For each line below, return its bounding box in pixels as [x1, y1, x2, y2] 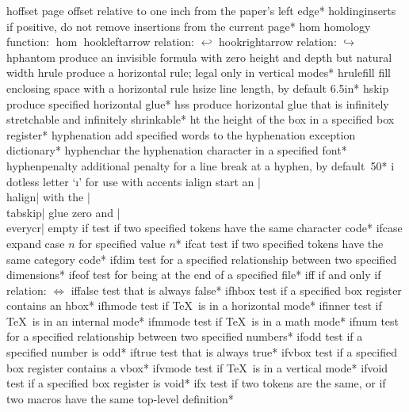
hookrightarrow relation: [219, 33, 337, 50]
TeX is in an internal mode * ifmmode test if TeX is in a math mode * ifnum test [6, 312, 399, 329]
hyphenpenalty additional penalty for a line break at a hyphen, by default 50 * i [6, 157, 395, 174]
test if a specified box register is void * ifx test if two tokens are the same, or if [6, 375, 386, 391]
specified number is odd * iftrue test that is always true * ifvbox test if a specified [6, 344, 398, 360]
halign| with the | [6, 189, 90, 205]
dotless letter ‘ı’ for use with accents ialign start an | [6, 173, 261, 189]
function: [6, 33, 50, 50]
